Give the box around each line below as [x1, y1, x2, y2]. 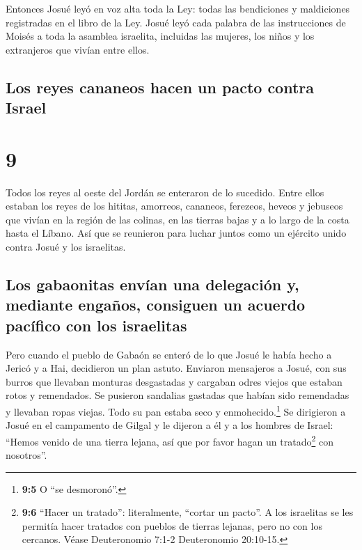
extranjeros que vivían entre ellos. [6, 42, 150, 56]
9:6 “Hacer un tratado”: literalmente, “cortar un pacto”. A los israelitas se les [22, 505, 354, 519]
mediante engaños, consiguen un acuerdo [6, 294, 306, 315]
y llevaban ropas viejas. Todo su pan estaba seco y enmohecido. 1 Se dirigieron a [6, 402, 346, 418]
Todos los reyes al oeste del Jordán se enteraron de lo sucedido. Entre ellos [6, 184, 324, 199]
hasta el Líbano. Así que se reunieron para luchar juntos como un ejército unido [6, 226, 347, 240]
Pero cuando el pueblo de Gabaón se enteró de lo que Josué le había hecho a [6, 347, 332, 361]
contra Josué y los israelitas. [6, 239, 126, 254]
